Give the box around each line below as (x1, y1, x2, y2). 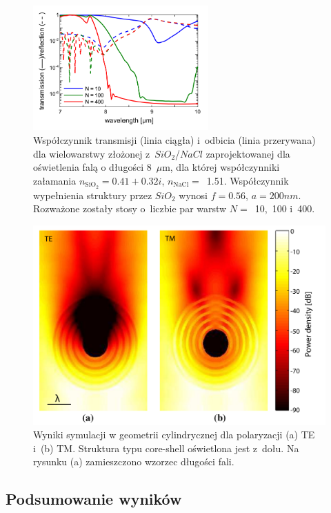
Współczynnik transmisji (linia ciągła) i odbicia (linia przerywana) (33, 132, 316, 147)
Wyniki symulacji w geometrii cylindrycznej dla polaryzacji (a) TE (33, 427, 315, 442)
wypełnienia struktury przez (33, 187, 152, 202)
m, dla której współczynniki (162, 160, 280, 174)
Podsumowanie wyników (6, 488, 182, 510)
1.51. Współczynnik (206, 173, 289, 187)
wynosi (179, 187, 208, 202)
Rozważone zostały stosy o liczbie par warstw (33, 201, 227, 216)
